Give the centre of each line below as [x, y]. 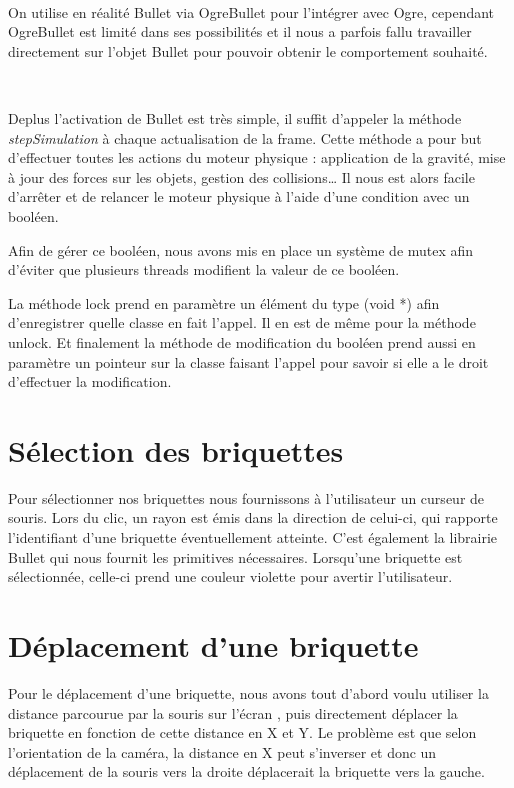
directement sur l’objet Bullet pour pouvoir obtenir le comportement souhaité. [248, 50]
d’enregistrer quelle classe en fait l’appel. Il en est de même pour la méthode [242, 322]
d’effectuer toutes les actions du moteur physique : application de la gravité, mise [257, 157]
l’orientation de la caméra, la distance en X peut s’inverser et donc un [222, 751]
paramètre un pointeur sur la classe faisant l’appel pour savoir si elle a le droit [248, 361]
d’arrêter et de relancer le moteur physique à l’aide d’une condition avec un [239, 196]
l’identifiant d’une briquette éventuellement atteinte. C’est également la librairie [253, 537]
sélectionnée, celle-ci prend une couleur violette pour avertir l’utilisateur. [230, 576]
